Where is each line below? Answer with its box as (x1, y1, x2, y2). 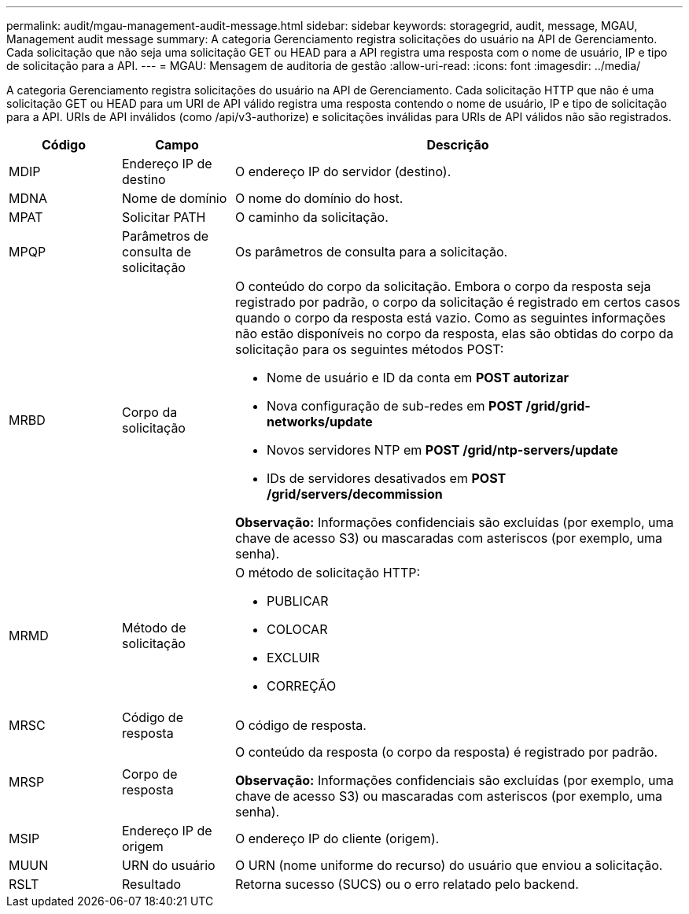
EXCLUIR (266, 650, 320, 665)
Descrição (426, 137, 489, 153)
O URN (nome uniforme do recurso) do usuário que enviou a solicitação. (234, 857, 663, 873)
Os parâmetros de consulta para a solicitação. (234, 244, 508, 260)
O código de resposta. (234, 717, 367, 733)
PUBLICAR (266, 593, 329, 609)
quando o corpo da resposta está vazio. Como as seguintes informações (234, 310, 666, 326)
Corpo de (121, 766, 178, 782)
